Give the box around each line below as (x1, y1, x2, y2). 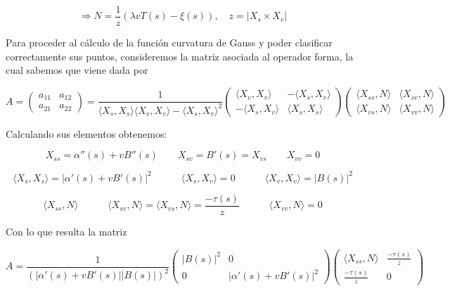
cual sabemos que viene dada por (6, 63, 148, 77)
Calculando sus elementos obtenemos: (6, 126, 167, 141)
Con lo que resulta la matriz (6, 224, 127, 238)
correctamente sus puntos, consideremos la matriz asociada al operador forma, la (6, 48, 354, 63)
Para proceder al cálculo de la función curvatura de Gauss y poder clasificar (6, 35, 333, 50)
